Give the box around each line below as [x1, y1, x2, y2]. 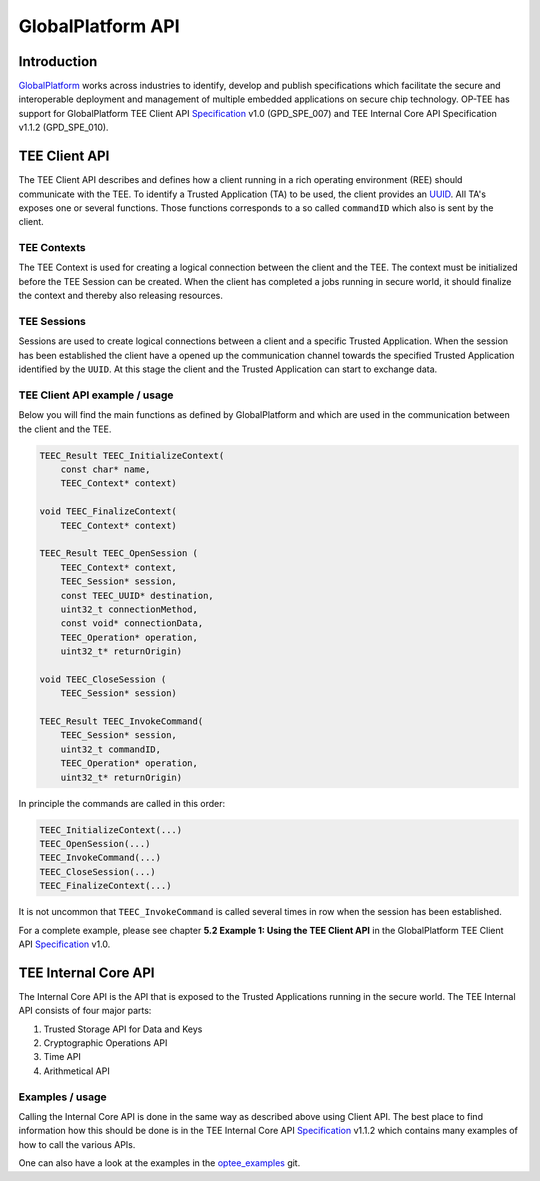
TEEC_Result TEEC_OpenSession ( [39, 548, 199, 559]
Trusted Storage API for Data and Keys [43, 1023, 203, 1035]
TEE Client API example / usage [18, 388, 174, 402]
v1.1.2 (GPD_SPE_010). [18, 121, 109, 134]
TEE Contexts [18, 241, 86, 255]
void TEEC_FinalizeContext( [39, 506, 177, 517]
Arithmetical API [43, 1065, 110, 1077]
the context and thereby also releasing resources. [18, 290, 224, 302]
